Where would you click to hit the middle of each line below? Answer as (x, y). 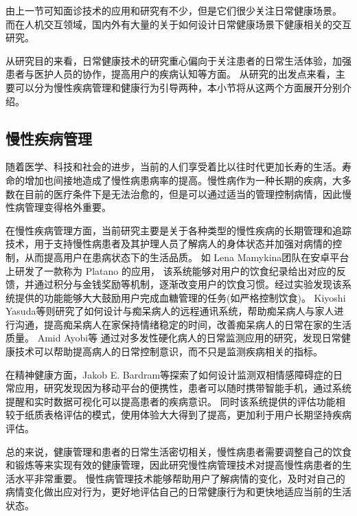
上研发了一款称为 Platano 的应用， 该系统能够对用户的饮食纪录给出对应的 (171, 270)
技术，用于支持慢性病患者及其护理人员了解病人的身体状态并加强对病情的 (169, 244)
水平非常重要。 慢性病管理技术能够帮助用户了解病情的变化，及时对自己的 (180, 478)
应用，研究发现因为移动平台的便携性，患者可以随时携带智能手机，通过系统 (183, 388)
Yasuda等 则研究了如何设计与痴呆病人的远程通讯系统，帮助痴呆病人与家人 (170, 311)
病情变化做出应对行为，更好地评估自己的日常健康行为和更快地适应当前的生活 (178, 492)
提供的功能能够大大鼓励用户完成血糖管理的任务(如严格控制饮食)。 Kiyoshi (180, 297)
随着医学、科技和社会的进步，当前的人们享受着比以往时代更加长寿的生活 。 (174, 167)
